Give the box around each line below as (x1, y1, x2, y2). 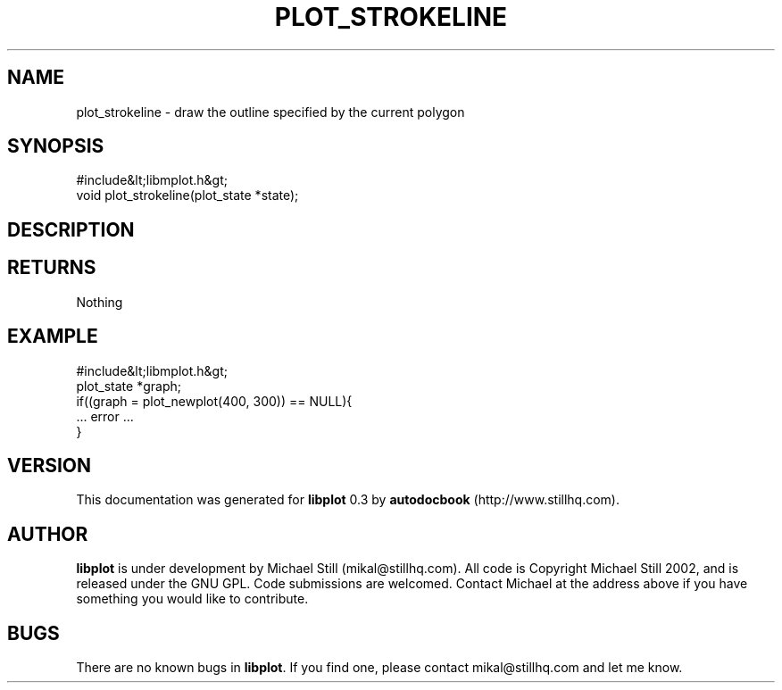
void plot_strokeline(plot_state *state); (76, 187, 299, 204)
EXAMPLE (7, 325, 98, 348)
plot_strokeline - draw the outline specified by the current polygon (76, 104, 465, 120)
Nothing (76, 294, 123, 310)
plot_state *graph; (76, 378, 181, 394)
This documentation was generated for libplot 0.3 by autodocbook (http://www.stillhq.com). (76, 492, 620, 508)
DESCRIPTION (7, 218, 135, 241)
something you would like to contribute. (76, 591, 309, 607)
